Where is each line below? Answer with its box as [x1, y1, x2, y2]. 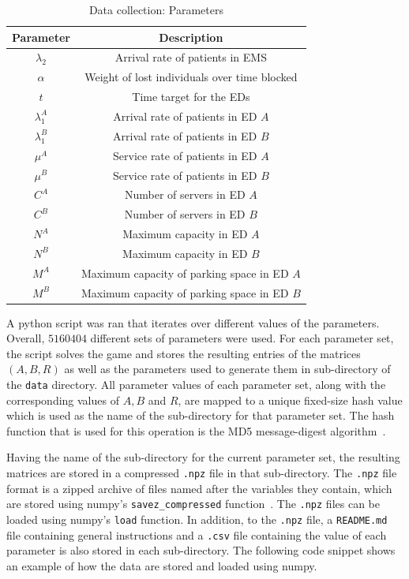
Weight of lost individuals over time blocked [84, 69, 298, 85]
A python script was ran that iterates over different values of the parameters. [6, 314, 380, 331]
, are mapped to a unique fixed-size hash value [178, 391, 403, 408]
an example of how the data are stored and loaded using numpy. [6, 557, 317, 573]
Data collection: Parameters [88, 2, 223, 17]
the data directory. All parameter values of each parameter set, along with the [6, 376, 386, 393]
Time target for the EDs [132, 88, 250, 105]
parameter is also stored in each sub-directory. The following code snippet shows [6, 542, 396, 558]
